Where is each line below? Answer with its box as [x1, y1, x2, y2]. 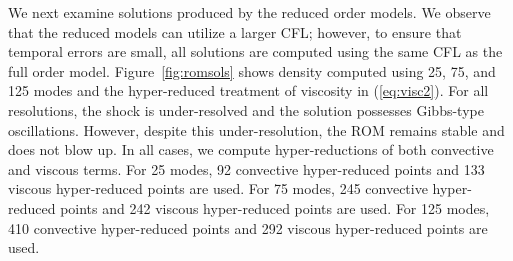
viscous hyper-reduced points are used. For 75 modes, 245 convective [8, 178, 428, 199]
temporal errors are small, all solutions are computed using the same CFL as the [8, 41, 503, 62]
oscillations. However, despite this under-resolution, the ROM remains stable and [8, 119, 505, 140]
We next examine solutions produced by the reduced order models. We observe [8, 2, 491, 22]
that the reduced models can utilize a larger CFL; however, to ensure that [8, 21, 462, 42]
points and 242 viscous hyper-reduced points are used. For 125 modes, [60, 197, 490, 218]
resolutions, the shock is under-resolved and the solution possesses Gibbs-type [8, 99, 484, 120]
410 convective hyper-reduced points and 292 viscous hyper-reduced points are [8, 217, 488, 238]
